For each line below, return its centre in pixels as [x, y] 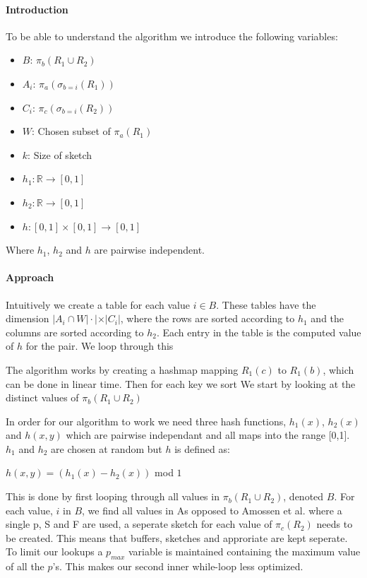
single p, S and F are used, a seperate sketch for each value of [139, 524]
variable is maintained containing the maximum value [244, 552]
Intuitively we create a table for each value [98, 304]
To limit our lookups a [54, 552]
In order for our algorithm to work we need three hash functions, [146, 421]
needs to [335, 524]
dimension [28, 318]
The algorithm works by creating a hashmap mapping [122, 369]
